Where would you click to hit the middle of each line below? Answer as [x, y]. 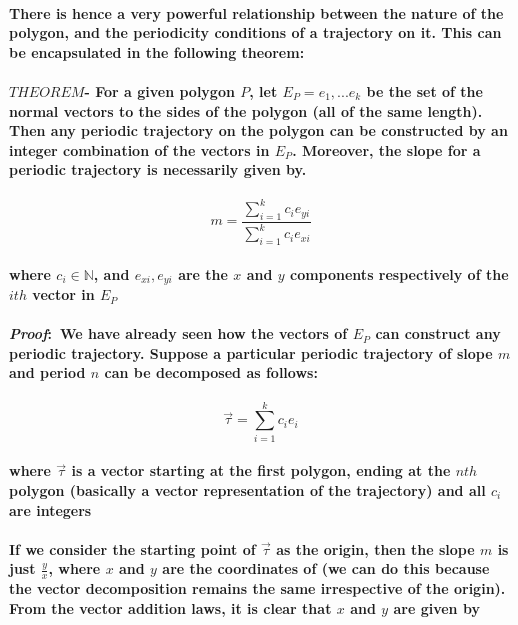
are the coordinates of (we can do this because [326, 568]
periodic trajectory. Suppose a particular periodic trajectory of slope [251, 352]
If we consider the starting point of [132, 548]
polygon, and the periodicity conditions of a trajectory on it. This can [255, 32]
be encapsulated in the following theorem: [157, 51]
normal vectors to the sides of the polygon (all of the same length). [246, 110]
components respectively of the [399, 273]
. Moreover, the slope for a [386, 149]
